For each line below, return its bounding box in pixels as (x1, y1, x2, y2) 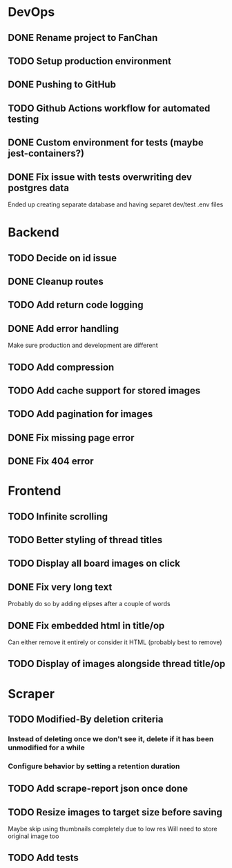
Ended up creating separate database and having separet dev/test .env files (8, 200, 224, 209)
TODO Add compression (8, 361, 115, 373)
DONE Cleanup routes (8, 275, 104, 287)
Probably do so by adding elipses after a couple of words (8, 600, 171, 608)
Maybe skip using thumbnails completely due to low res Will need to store (8, 825, 217, 833)
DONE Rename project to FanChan (8, 32, 158, 44)
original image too (8, 832, 59, 840)
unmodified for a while (8, 743, 85, 752)
